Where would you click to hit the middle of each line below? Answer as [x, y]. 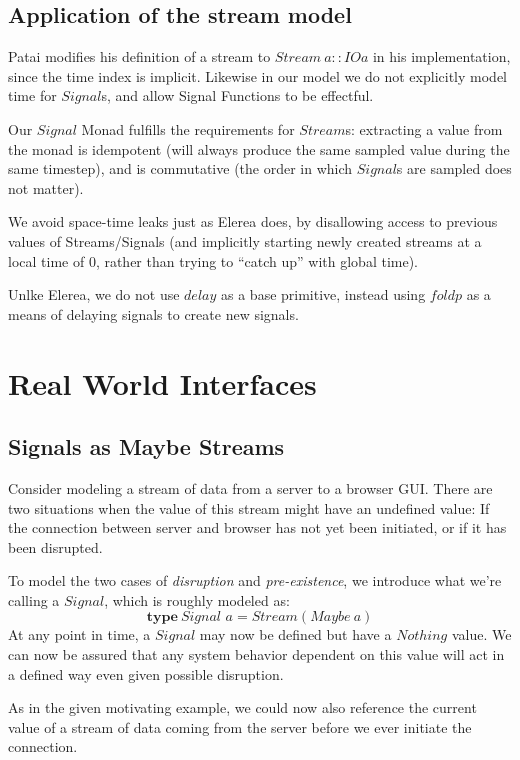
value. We [481, 634]
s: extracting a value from [424, 128]
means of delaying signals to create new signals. [153, 313]
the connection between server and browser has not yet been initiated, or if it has [257, 527]
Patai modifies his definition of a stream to [139, 56]
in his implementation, [441, 56]
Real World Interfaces [162, 382]
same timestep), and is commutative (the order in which [180, 168]
